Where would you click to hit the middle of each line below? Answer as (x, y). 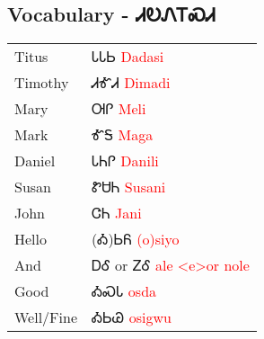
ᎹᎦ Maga (123, 135)
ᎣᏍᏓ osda (124, 291)
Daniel (35, 161)
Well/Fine (46, 317)
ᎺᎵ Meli (119, 109)
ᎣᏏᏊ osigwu (132, 317)
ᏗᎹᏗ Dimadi (131, 83)
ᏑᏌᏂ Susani (129, 187)
